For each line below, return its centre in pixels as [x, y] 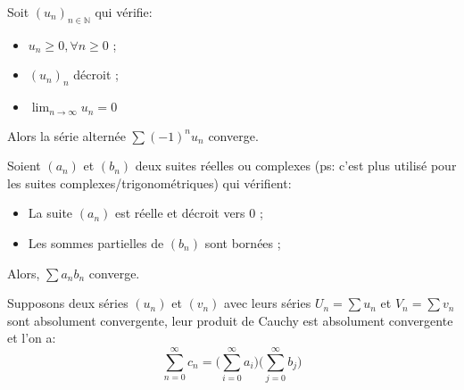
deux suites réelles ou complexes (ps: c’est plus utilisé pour [296, 166]
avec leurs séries [268, 303]
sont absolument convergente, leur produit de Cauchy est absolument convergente [230, 320]
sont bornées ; [243, 243]
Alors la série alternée [66, 135]
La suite [50, 213]
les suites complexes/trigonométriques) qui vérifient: [149, 183]
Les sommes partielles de [96, 243]
